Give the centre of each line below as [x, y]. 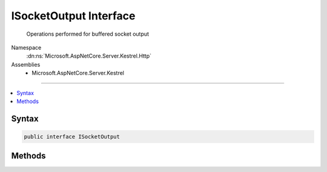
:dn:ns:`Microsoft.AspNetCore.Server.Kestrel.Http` [89, 56]
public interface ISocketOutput [72, 137]
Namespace [26, 47]
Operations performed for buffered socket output [88, 34]
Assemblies [26, 64]
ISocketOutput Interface [73, 16]
